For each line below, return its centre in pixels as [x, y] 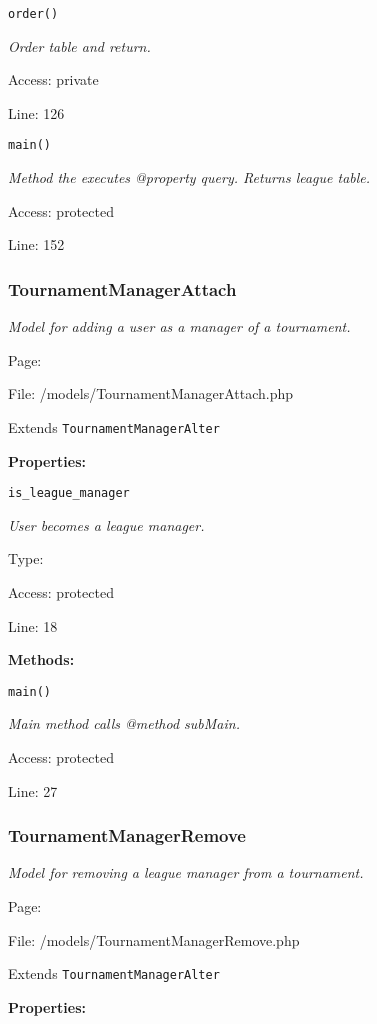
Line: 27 [33, 790]
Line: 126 [36, 112]
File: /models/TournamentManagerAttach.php [151, 393]
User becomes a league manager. [106, 524]
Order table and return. [79, 45]
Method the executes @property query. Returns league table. [189, 177]
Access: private [53, 79]
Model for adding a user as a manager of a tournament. [179, 326]
